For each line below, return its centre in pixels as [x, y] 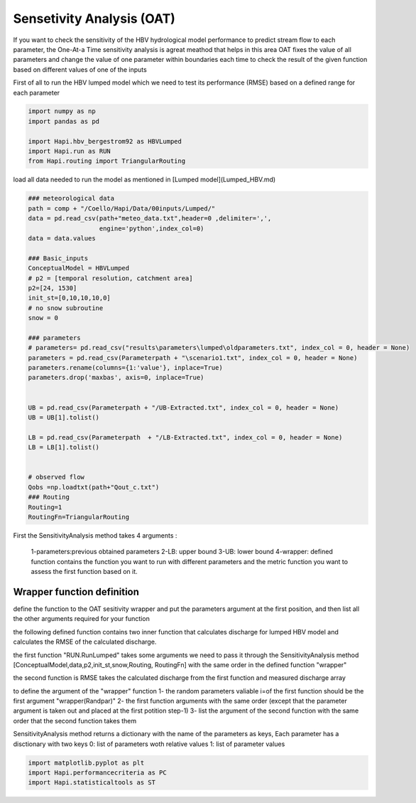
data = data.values [62, 238]
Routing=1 [45, 507]
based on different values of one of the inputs [80, 69]
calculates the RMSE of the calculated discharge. [85, 642]
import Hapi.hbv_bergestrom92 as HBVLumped [105, 141]
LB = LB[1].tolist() [64, 447]
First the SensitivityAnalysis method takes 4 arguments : [95, 535]
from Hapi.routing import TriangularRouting [107, 161]
